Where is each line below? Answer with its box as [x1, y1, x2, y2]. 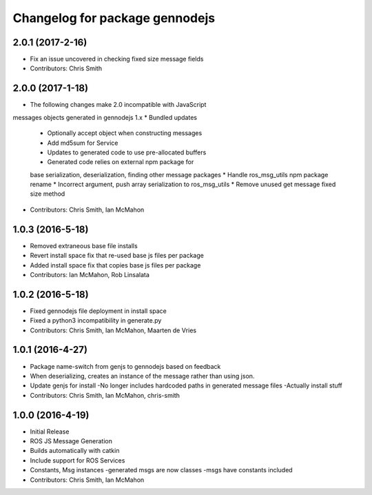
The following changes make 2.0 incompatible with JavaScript [30, 101, 207, 109]
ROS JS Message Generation [30, 437, 113, 445]
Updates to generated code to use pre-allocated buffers [47, 148, 207, 156]
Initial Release [30, 427, 70, 436]
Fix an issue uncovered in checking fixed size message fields [30, 55, 204, 63]
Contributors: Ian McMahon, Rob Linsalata [30, 270, 149, 279]
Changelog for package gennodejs [12, 10, 216, 26]
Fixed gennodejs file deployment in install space [30, 307, 167, 315]
